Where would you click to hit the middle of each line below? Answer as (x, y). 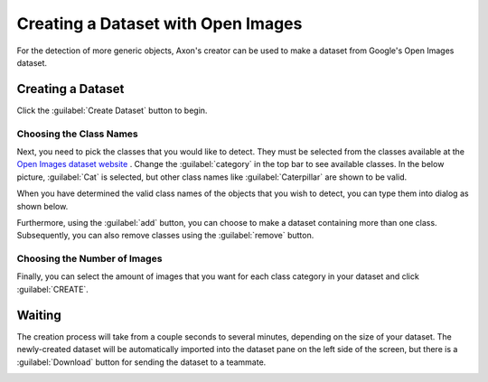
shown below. (42, 206)
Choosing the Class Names (78, 134)
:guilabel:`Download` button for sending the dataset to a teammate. (141, 362)
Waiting (39, 315)
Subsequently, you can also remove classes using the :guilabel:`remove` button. (165, 236)
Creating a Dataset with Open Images (160, 23)
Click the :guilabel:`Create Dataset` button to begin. (112, 110)
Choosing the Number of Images (89, 259)
